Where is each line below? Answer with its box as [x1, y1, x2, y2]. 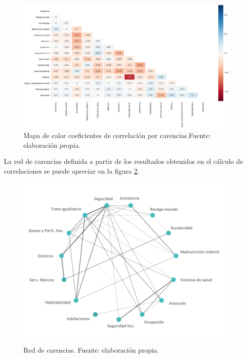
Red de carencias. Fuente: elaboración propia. [23, 344, 159, 355]
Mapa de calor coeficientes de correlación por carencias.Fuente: [23, 130, 211, 140]
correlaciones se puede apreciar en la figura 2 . [4, 165, 140, 176]
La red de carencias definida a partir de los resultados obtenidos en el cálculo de [4, 156, 243, 166]
